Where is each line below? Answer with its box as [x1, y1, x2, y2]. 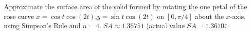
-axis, [230, 11, 246, 21]
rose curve [4, 11, 34, 21]
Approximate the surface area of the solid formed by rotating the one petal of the [4, 1, 247, 11]
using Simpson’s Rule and [4, 20, 81, 31]
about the [195, 11, 224, 21]
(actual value [146, 20, 185, 31]
